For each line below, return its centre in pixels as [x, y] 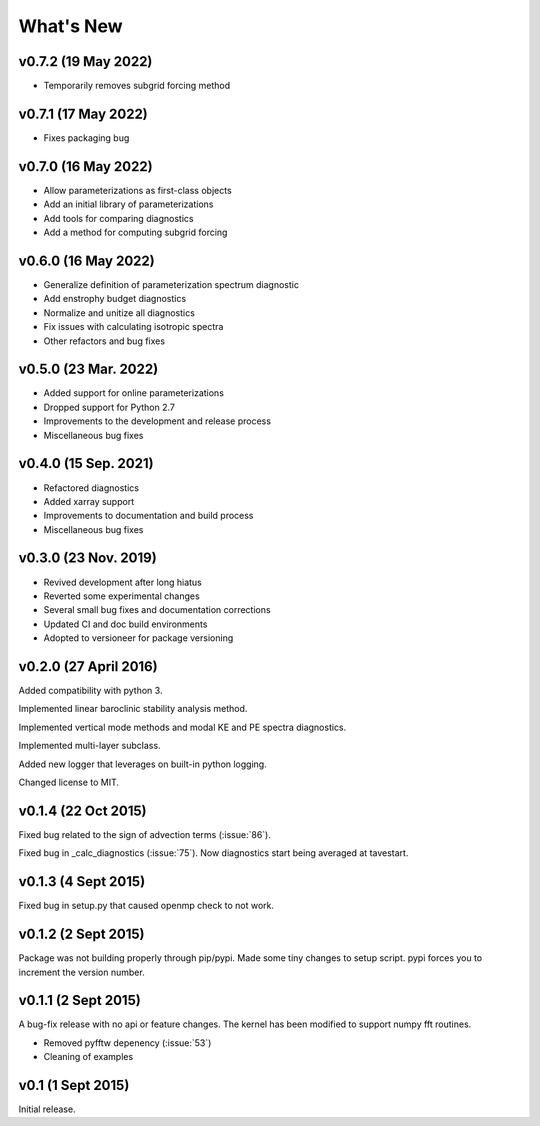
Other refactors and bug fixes [104, 341]
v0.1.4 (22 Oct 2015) [82, 810]
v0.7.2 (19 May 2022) [85, 61]
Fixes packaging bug [86, 137]
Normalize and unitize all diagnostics [119, 312]
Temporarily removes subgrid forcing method [136, 86]
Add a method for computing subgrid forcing [135, 232]
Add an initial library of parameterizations [128, 204]
